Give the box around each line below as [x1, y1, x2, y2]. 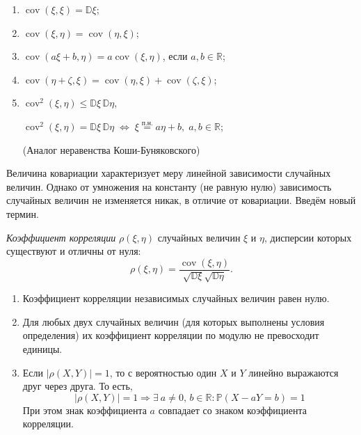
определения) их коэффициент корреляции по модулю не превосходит [22, 328, 319, 342]
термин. [6, 206, 39, 221]
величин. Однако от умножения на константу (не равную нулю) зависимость [6, 179, 332, 193]
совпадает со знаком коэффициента [158, 402, 307, 417]
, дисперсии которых [264, 230, 352, 244]
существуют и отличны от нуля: [6, 244, 141, 258]
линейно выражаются [248, 365, 339, 379]
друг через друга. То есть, [22, 379, 133, 393]
